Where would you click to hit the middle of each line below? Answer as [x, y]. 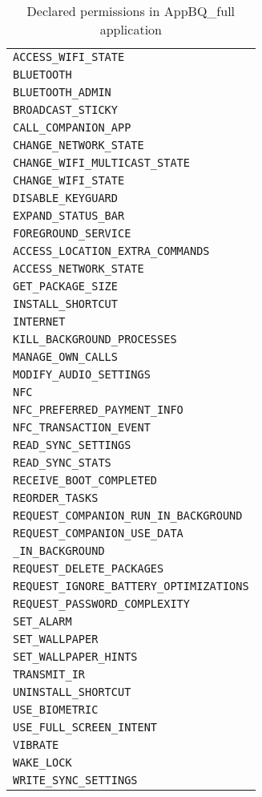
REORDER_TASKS [56, 498]
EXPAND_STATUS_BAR [69, 216]
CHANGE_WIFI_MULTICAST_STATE [101, 163]
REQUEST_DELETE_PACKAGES [89, 568]
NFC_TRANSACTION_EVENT [82, 427]
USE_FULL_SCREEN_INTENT [85, 727]
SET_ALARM [42, 621]
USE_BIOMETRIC [56, 710]
